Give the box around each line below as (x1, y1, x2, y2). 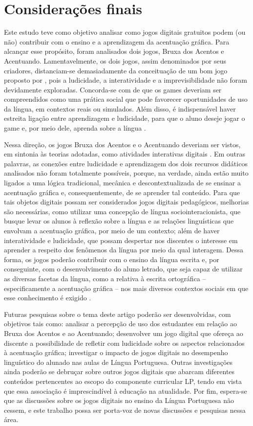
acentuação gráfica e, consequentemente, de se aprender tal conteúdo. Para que (4, 187, 240, 197)
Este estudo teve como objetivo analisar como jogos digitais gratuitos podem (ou (4, 27, 246, 37)
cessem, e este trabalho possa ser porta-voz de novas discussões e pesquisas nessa (4, 404, 246, 415)
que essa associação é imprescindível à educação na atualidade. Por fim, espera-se (4, 385, 247, 396)
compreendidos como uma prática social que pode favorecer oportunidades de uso (4, 94, 248, 104)
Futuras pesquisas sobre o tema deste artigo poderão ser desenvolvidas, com (4, 309, 231, 319)
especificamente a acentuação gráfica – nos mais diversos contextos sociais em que (4, 283, 249, 293)
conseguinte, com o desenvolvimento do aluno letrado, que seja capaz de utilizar (4, 264, 243, 274)
